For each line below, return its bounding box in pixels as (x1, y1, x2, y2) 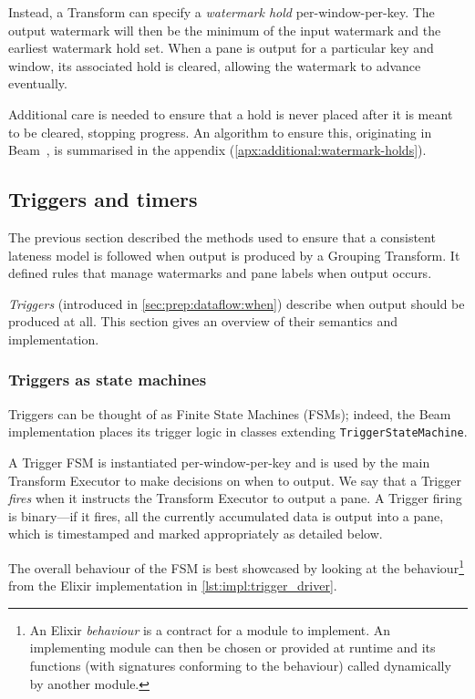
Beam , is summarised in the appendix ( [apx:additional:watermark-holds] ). (8, 140, 427, 159)
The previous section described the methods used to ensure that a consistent (8, 227, 436, 246)
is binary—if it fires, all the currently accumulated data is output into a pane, (8, 506, 444, 525)
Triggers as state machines (8, 368, 207, 391)
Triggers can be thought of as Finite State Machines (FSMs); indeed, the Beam (8, 404, 451, 423)
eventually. (8, 74, 67, 93)
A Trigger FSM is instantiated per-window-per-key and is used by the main (8, 452, 430, 471)
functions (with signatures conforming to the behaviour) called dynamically (29, 655, 451, 674)
